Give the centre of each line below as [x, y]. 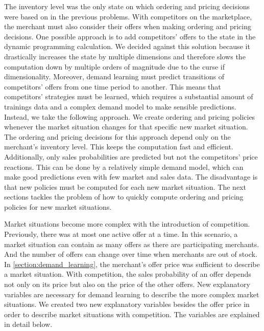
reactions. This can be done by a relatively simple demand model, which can [124, 167]
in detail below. [28, 324]
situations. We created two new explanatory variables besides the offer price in [127, 304]
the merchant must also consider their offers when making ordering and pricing [128, 26]
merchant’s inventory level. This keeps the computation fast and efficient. [119, 147]
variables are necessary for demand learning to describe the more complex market [132, 294]
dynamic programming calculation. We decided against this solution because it [127, 46]
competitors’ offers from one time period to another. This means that [113, 86]
